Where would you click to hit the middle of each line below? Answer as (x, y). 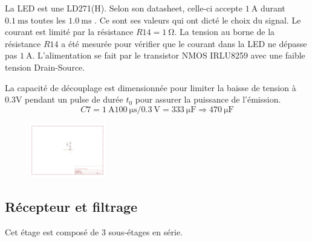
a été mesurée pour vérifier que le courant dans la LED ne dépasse (184, 43)
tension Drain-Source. (45, 67)
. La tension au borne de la (225, 32)
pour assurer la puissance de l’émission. (208, 99)
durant (273, 8)
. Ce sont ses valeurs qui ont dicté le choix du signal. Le (198, 20)
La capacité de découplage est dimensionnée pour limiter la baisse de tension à (151, 87)
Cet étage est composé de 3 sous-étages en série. (94, 231)
